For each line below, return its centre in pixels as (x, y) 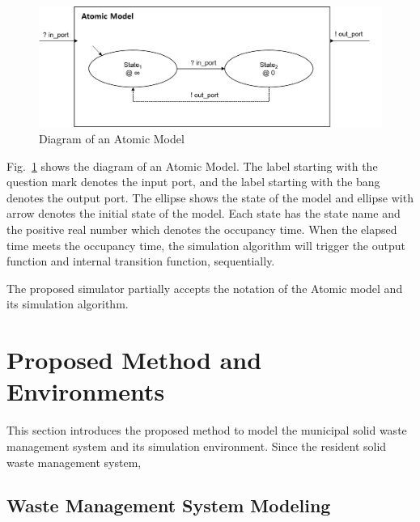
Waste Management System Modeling (169, 505)
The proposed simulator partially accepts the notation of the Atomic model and (205, 288)
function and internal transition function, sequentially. (141, 261)
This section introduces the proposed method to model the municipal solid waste (207, 430)
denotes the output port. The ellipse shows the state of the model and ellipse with (210, 197)
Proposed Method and (134, 360)
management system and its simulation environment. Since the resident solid (197, 446)
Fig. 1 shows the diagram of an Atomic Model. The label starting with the (192, 166)
